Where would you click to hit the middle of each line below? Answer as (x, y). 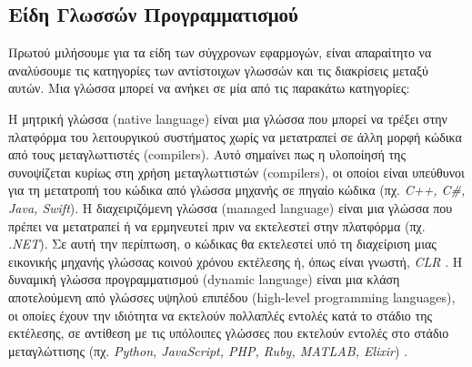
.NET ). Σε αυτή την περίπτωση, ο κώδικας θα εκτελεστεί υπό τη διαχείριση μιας (222, 244)
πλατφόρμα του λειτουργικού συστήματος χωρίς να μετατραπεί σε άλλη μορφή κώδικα (235, 136)
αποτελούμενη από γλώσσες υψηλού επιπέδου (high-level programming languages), (232, 296)
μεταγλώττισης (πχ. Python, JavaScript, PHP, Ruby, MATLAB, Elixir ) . (208, 350)
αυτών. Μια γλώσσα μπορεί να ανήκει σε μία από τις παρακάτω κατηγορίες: (209, 88)
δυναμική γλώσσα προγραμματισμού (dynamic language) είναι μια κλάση (204, 279)
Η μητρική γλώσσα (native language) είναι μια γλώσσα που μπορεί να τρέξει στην (228, 118)
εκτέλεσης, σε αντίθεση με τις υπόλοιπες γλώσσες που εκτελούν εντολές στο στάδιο (229, 333)
